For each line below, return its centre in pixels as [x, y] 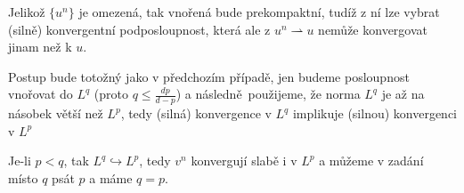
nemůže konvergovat [373, 29]
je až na [403, 94]
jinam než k [40, 47]
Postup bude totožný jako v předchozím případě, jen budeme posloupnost [209, 76]
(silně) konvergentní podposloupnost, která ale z [139, 29]
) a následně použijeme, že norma [268, 94]
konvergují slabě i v [244, 161]
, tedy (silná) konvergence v [196, 113]
